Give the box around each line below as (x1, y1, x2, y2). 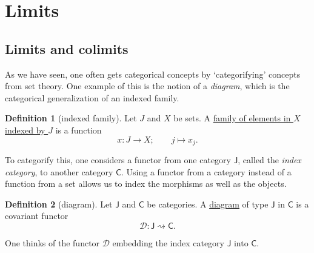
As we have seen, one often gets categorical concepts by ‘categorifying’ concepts (5, 67, 301, 80)
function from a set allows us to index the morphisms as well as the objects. (5, 177, 287, 190)
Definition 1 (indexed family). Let (5, 112, 137, 124)
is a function (55, 123, 102, 136)
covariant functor (5, 209, 68, 222)
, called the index (238, 153, 301, 166)
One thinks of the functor (5, 236, 100, 249)
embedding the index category (112, 236, 224, 249)
